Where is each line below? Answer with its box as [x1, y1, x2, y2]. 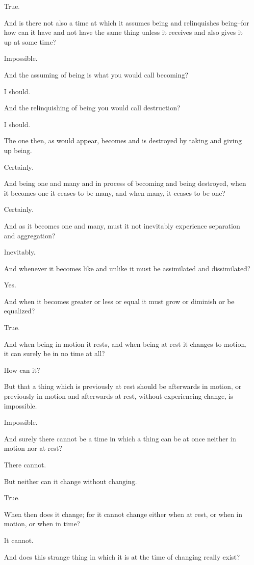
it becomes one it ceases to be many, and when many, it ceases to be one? [4, 187, 226, 198]
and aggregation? [4, 230, 55, 240]
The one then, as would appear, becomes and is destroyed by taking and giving [4, 135, 242, 146]
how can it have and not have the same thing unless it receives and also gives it [4, 27, 243, 37]
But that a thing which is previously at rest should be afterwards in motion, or [4, 381, 242, 391]
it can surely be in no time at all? [4, 348, 105, 359]
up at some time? [4, 36, 56, 47]
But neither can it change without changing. [4, 476, 137, 486]
